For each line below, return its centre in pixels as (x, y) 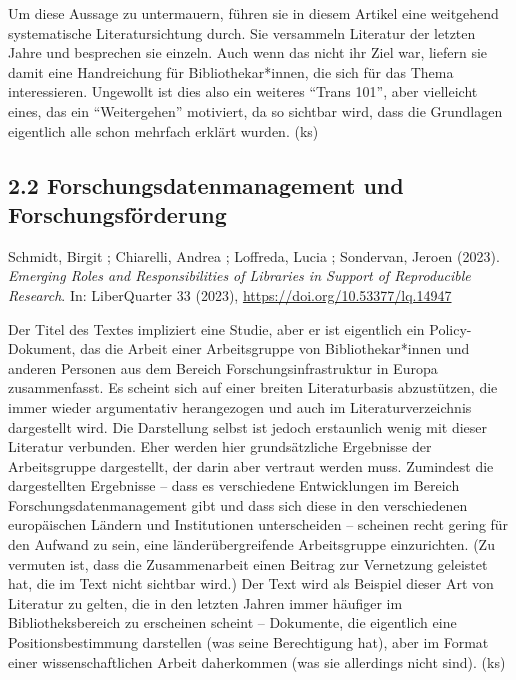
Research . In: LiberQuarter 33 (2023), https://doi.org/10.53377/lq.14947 (230, 294)
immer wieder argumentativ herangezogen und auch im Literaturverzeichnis (240, 406)
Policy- (450, 328)
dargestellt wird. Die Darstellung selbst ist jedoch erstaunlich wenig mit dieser (248, 426)
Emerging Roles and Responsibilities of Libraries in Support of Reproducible (239, 275)
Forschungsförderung (117, 213)
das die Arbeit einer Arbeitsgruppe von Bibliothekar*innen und (275, 348)
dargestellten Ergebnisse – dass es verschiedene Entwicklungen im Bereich (234, 485)
